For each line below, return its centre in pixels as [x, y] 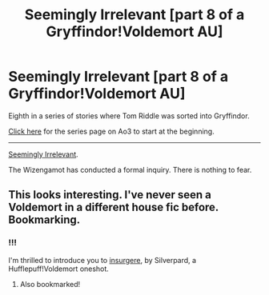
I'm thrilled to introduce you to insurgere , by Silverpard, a [102, 260]
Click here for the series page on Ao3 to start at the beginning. [111, 131]
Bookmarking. [44, 220]
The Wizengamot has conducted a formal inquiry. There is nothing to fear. [130, 169]
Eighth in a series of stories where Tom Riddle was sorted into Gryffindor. [129, 116]
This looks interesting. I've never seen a [110, 195]
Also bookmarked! [50, 284]
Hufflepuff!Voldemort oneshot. [59, 269]
